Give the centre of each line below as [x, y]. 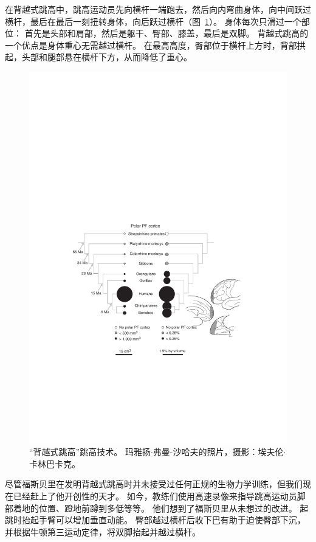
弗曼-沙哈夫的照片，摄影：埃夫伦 [218, 452]
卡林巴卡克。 [55, 463]
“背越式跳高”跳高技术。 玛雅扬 [90, 452]
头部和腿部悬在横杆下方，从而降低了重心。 [107, 57]
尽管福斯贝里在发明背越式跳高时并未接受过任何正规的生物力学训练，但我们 [154, 484]
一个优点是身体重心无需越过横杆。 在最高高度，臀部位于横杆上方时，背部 [151, 45]
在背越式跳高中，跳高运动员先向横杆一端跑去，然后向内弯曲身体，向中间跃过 [158, 9]
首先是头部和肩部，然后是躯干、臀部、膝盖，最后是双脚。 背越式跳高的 [167, 33]
